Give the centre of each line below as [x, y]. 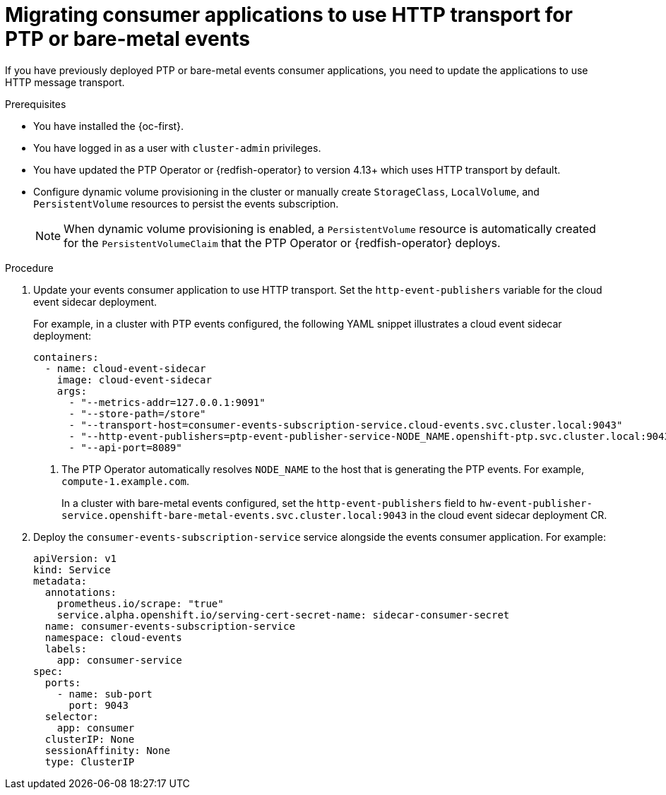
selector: [72, 716]
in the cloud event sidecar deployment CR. [508, 515]
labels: [66, 648]
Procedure [29, 268]
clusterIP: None [90, 739]
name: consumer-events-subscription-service [170, 626]
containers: [66, 357]
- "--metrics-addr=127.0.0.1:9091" [167, 402]
